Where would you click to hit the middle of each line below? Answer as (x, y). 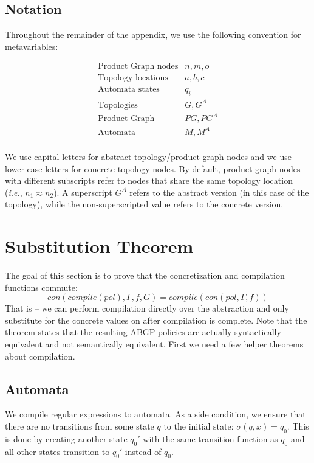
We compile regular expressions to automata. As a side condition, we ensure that (155, 414)
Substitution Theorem (99, 246)
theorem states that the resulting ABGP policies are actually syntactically (143, 332)
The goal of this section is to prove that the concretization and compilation (145, 275)
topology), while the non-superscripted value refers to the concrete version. (144, 204)
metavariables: (32, 46)
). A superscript (83, 192)
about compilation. (40, 356)
